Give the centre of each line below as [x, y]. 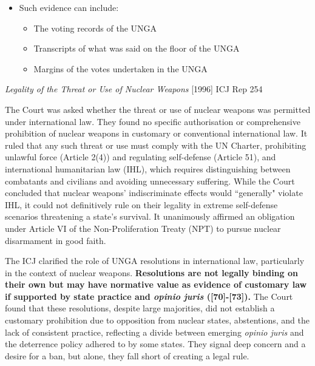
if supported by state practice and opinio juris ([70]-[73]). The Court [149, 296]
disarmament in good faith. [56, 240]
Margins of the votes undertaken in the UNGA [120, 68]
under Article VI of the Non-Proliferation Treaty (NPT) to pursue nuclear [143, 228]
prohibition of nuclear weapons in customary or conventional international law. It [156, 133]
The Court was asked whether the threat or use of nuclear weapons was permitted [158, 109]
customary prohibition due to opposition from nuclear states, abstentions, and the [157, 320]
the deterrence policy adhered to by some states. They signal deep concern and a [155, 344]
